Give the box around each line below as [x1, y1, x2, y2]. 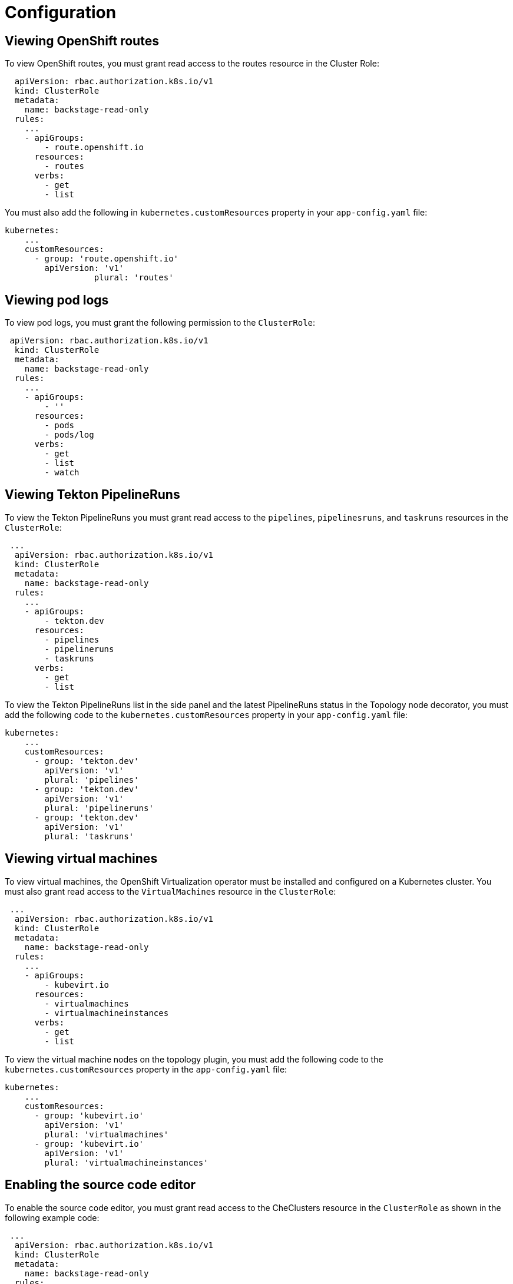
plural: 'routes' [94, 273, 174, 283]
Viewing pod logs [5, 292, 109, 307]
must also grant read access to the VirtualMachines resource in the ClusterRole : [5, 886, 336, 896]
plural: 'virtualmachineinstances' [44, 1157, 208, 1167]
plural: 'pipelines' [44, 775, 139, 785]
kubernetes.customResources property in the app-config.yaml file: [5, 1064, 287, 1074]
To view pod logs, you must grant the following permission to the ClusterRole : [5, 317, 316, 328]
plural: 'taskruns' [44, 831, 134, 841]
